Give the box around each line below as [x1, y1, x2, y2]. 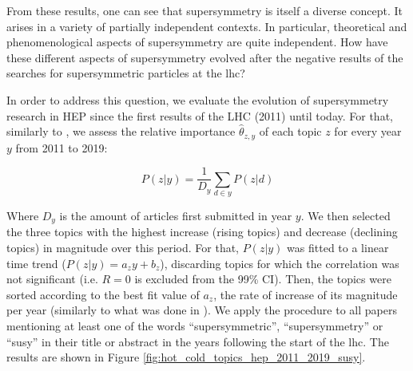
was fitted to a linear [287, 239, 389, 256]
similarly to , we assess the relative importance [6, 123, 236, 140]
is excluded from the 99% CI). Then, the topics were [134, 270, 391, 287]
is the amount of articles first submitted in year [59, 207, 292, 223]
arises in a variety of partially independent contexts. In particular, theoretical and [6, 18, 407, 34]
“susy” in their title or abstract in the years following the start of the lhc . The [6, 333, 389, 349]
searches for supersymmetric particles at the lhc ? [6, 65, 245, 81]
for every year [334, 123, 402, 140]
